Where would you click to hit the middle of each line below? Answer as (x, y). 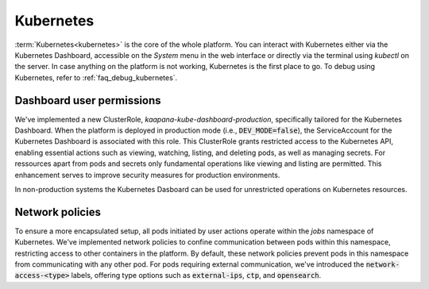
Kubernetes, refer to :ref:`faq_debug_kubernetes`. (96, 77)
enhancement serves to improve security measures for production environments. (147, 175)
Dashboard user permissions (88, 100)
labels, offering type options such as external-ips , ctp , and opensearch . (196, 276)
